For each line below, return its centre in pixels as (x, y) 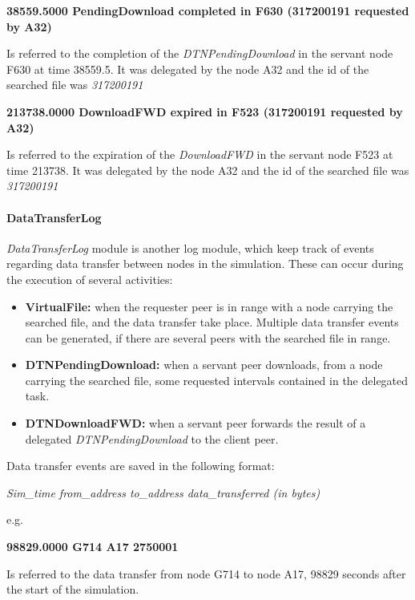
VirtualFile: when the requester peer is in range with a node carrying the (209, 306)
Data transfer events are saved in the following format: (141, 466)
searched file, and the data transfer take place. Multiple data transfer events (212, 322)
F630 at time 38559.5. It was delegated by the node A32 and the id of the (188, 69)
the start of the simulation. (73, 589)
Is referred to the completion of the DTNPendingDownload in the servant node (200, 53)
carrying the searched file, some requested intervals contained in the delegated (217, 380)
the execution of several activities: (90, 279)
